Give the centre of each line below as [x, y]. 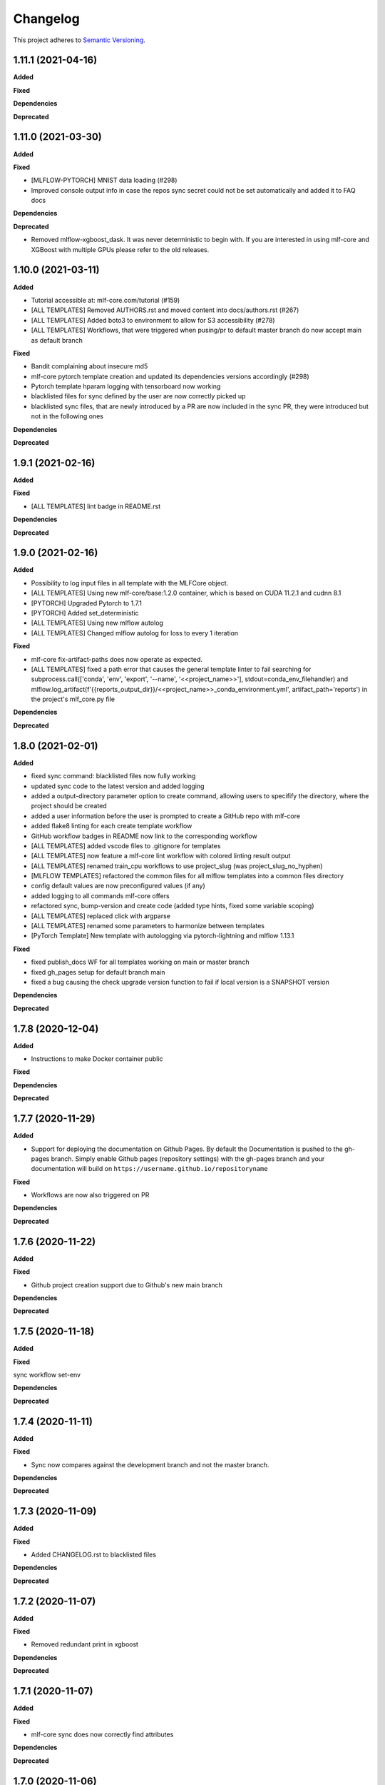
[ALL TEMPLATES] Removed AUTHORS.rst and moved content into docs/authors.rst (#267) [165, 310]
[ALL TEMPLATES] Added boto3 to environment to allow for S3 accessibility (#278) [153, 320]
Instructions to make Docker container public [97, 1059]
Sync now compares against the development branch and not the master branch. [150, 1464]
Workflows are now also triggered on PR [90, 1195]
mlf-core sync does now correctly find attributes [102, 1734]
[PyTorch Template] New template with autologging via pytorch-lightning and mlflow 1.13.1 [163, 936]
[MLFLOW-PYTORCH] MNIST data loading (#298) [104, 180]
